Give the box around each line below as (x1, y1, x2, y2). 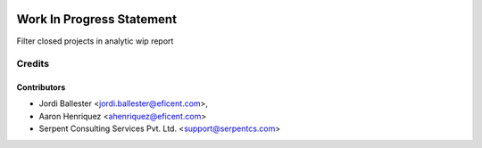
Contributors (16, 82, 66, 93)
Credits (16, 58, 49, 70)
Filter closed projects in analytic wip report (16, 36, 174, 46)
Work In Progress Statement (16, 12, 178, 27)
